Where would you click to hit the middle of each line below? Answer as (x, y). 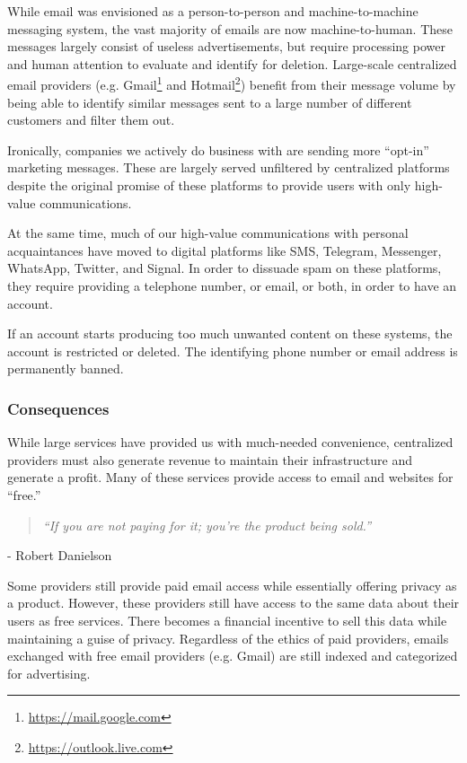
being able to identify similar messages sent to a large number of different (210, 102)
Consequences (58, 408)
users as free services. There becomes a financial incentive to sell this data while (227, 620)
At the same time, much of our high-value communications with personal (208, 233)
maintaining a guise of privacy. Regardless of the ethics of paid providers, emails (228, 638)
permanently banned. (66, 368)
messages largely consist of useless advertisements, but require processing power (226, 46)
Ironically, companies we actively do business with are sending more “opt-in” (218, 149)
